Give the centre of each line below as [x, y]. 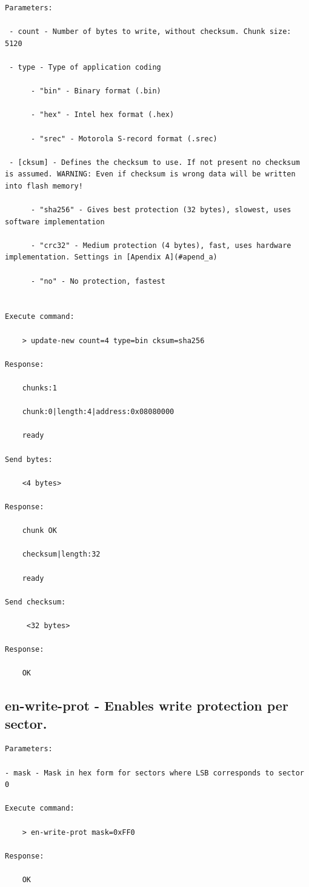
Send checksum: [35, 602]
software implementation [55, 222]
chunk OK [39, 531]
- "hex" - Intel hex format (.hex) [102, 115]
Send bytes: [29, 459]
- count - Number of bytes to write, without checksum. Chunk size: [150, 32]
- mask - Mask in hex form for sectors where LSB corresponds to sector [154, 773]
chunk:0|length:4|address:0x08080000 [98, 412]
